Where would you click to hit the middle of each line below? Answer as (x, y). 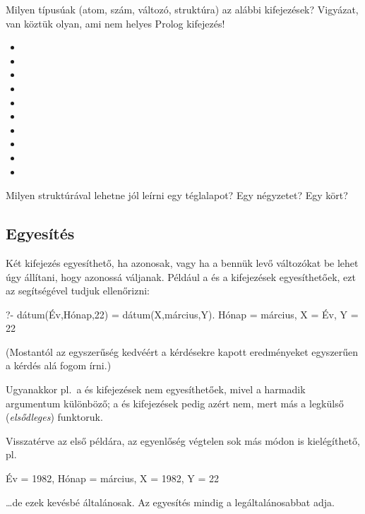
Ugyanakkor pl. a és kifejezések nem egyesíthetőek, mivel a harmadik (156, 389)
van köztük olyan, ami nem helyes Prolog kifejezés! (115, 23)
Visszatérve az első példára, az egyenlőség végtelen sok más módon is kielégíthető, (183, 440)
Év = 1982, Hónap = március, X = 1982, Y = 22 (113, 478)
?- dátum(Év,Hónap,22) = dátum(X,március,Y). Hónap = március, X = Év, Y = (182, 314)
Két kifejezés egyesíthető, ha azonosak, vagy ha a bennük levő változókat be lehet (182, 262)
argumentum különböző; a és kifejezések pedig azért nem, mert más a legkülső (175, 403)
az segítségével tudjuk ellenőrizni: (78, 291)
